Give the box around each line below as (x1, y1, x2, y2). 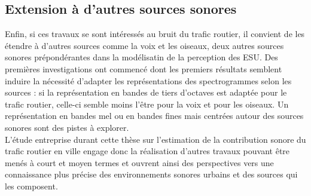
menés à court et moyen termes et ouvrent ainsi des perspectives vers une (5, 156, 274, 169)
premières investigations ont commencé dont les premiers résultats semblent (5, 62, 282, 75)
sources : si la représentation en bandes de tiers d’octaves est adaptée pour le (5, 86, 287, 99)
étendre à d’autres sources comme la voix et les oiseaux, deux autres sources (5, 39, 284, 51)
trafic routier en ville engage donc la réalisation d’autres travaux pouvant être (5, 145, 290, 157)
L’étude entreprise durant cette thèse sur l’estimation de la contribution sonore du (5, 133, 306, 145)
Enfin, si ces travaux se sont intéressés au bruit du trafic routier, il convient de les (5, 27, 305, 40)
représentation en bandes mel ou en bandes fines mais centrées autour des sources (5, 109, 304, 122)
